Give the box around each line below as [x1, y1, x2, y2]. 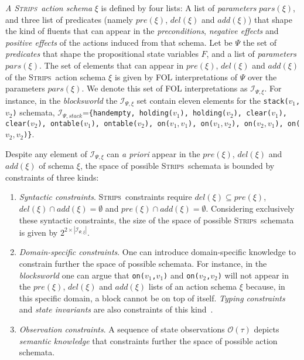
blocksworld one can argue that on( [19, 269, 145, 281]
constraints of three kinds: [5, 171, 99, 183]
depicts [254, 322, 279, 335]
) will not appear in [217, 269, 289, 281]
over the [247, 70, 277, 83]
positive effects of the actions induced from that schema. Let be [5, 36, 233, 48]
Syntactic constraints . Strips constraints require [19, 191, 192, 203]
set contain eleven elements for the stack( [136, 94, 289, 106]
